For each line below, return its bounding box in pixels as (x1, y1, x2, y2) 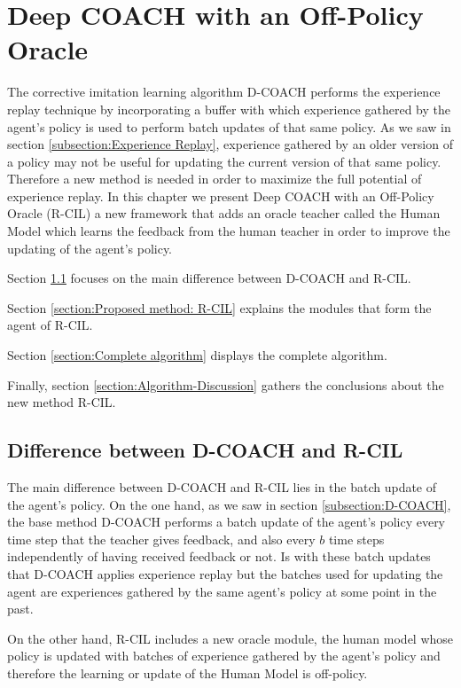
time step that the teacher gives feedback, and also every (7, 529, 316, 548)
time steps (328, 529, 385, 548)
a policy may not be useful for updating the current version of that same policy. (7, 152, 441, 170)
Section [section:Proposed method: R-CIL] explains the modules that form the (7, 298, 432, 317)
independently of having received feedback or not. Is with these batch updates (7, 547, 431, 566)
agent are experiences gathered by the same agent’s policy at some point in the (7, 582, 437, 600)
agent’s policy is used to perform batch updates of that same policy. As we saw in (7, 117, 451, 136)
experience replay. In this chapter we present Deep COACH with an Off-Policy (7, 186, 434, 205)
